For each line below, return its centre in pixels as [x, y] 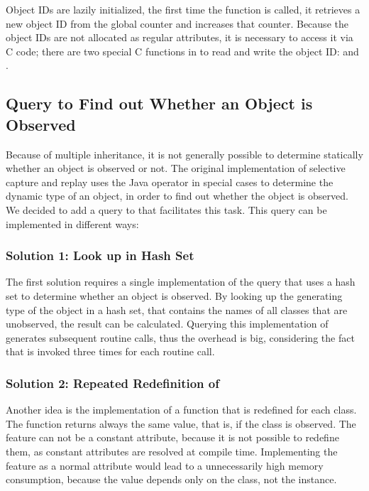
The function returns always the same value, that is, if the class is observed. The [181, 423]
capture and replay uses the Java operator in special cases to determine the [170, 182]
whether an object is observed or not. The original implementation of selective [176, 168]
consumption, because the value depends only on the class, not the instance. [171, 479]
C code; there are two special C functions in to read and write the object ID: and [182, 51]
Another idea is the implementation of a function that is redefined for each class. [181, 410]
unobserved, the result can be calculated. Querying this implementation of [167, 324]
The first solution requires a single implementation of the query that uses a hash [181, 282]
